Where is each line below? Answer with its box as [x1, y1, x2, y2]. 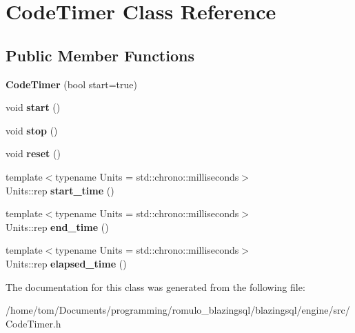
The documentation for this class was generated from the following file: [6, 279, 305, 294]
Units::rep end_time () [6, 219, 109, 234]
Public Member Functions [6, 44, 194, 65]
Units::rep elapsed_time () [6, 256, 127, 270]
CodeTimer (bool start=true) [6, 77, 137, 91]
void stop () [6, 123, 58, 137]
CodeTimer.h [6, 316, 61, 330]
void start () [6, 100, 61, 114]
